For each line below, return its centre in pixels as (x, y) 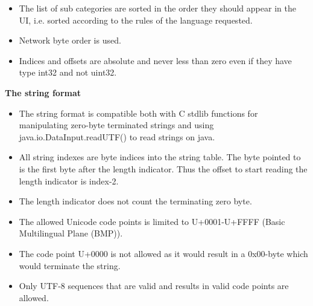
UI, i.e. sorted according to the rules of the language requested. (136, 20)
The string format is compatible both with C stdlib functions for (138, 113)
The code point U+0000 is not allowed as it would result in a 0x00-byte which (163, 253)
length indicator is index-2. (69, 181)
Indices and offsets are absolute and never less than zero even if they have (155, 60)
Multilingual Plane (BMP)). (71, 233)
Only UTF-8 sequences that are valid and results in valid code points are (154, 286)
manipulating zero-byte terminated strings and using (116, 125)
